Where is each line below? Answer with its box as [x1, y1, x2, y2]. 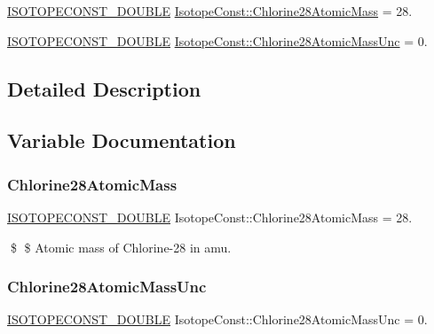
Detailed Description [7, 74, 201, 102]
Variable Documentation [7, 127, 236, 154]
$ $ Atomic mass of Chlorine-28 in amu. [10, 237, 232, 256]
